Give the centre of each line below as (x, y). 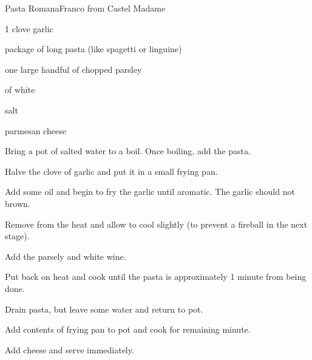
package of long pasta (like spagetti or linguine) (93, 49)
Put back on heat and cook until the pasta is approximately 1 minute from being (156, 277)
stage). (17, 236)
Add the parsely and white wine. (66, 256)
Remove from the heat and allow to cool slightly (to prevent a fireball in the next (156, 224)
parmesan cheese (36, 130)
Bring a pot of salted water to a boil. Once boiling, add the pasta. (128, 151)
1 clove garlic (29, 28)
